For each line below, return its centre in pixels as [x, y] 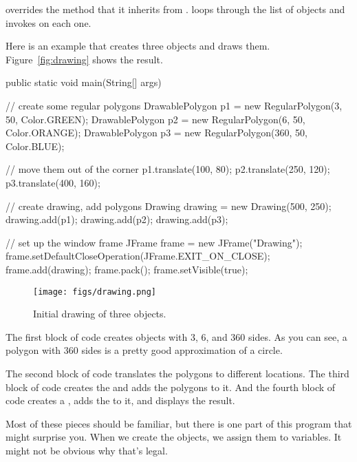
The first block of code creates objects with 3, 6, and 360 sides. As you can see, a [176, 336]
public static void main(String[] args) [84, 82]
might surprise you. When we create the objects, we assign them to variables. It [174, 437]
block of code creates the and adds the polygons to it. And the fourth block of [171, 387]
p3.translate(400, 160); [53, 182]
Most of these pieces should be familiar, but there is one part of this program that [179, 423]
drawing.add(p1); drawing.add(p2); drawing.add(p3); [117, 219]
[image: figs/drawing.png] [95, 292]
